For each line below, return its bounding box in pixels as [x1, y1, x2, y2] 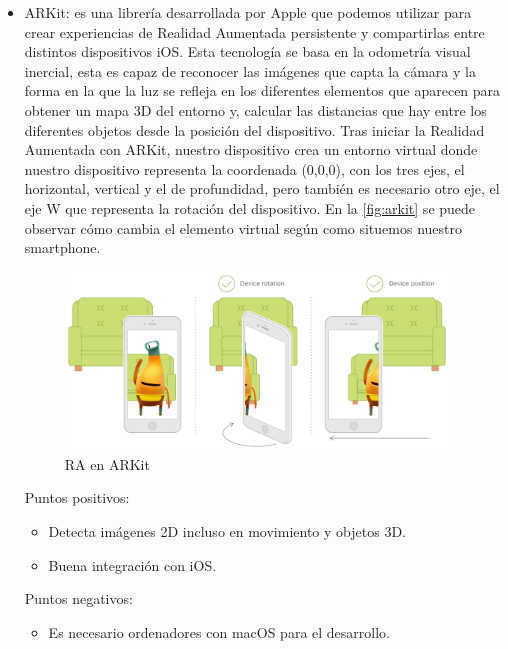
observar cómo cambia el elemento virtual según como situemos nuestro [24, 217, 462, 238]
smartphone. [24, 237, 101, 258]
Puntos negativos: [24, 588, 133, 609]
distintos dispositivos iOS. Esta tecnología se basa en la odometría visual [24, 41, 471, 62]
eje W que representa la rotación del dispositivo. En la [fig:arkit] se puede [24, 197, 476, 218]
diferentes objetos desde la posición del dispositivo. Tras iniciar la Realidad [24, 119, 485, 140]
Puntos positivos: [24, 487, 130, 508]
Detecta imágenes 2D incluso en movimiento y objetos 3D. [48, 521, 406, 541]
